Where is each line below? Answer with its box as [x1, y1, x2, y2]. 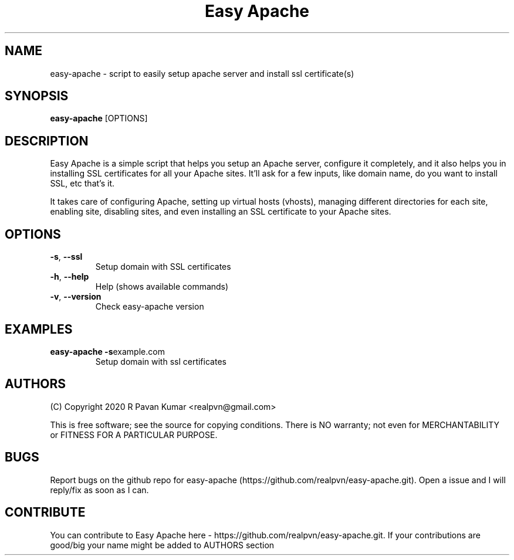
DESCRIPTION [5, 133, 89, 148]
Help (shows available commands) [95, 281, 229, 292]
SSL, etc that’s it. [50, 178, 114, 189]
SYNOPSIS [5, 89, 69, 104]
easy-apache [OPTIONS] [50, 113, 148, 124]
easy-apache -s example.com [50, 346, 165, 357]
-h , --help [50, 271, 89, 282]
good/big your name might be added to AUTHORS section [50, 539, 275, 550]
